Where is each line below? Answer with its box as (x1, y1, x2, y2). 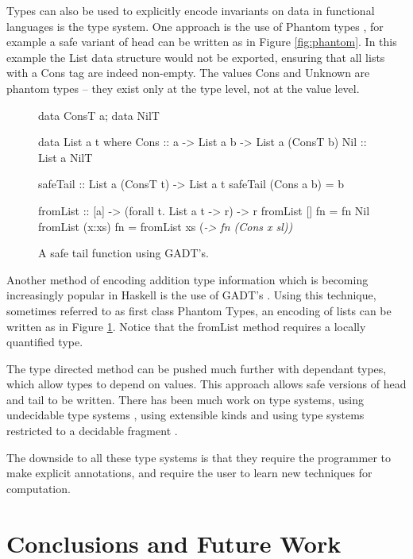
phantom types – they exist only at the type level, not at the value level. (6, 79, 360, 96)
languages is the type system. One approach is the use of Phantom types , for (6, 17, 384, 34)
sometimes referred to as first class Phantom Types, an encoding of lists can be (6, 302, 392, 318)
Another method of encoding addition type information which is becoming (6, 271, 369, 287)
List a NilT (38, 148, 93, 165)
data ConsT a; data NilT (38, 106, 160, 123)
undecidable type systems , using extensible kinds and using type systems (6, 407, 365, 423)
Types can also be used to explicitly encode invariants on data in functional (6, 2, 375, 18)
